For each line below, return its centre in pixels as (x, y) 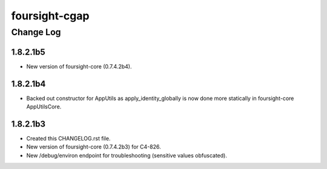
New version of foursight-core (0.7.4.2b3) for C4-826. (94, 147)
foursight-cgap (50, 16)
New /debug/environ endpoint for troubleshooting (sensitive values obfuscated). (127, 155)
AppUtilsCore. (44, 107)
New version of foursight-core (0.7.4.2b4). (79, 66)
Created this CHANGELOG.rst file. (68, 138)
